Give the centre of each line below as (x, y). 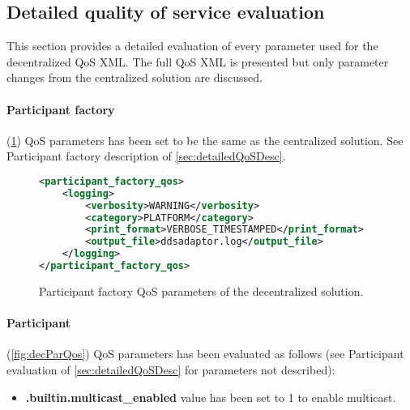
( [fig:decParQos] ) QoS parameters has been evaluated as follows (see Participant (205, 354)
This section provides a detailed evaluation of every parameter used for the (192, 46)
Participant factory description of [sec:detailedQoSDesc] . (146, 156)
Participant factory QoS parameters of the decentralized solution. (201, 290)
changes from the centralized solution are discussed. (135, 77)
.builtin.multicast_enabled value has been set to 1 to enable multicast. (211, 397)
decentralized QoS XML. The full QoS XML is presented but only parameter (198, 61)
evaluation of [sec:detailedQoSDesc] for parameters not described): (171, 369)
